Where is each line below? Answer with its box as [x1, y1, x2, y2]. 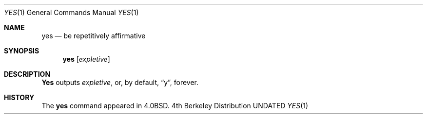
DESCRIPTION [4, 70, 51, 78]
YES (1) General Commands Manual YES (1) [4, 8, 139, 17]
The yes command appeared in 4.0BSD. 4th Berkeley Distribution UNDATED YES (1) [41, 101, 309, 110]
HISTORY [4, 93, 35, 101]
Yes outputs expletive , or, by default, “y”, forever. [41, 78, 199, 86]
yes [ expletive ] [62, 55, 110, 63]
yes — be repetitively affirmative [41, 32, 146, 40]
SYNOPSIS [4, 47, 39, 55]
